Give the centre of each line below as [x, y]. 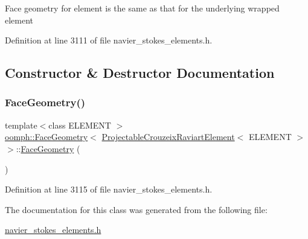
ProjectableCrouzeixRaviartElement [168, 137]
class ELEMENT [80, 125]
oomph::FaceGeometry [47, 137]
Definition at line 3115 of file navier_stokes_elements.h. [109, 189]
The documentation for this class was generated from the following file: [136, 209]
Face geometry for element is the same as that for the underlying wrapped [142, 8]
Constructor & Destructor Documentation [140, 73]
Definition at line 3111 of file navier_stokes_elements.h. [109, 40]
